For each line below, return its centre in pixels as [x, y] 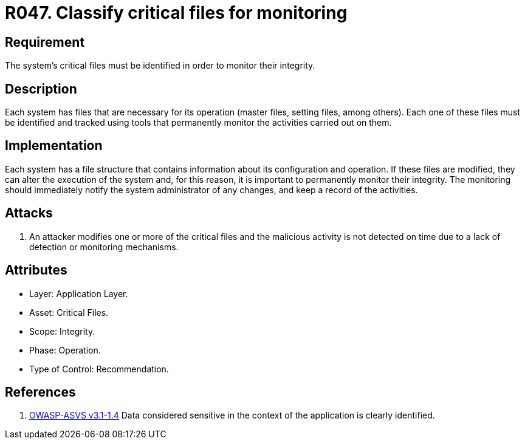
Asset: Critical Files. [69, 312]
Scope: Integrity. [62, 331]
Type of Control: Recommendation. [99, 369]
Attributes [36, 270]
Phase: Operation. [65, 350]
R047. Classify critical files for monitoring [176, 13]
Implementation [54, 146]
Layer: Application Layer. [79, 293]
